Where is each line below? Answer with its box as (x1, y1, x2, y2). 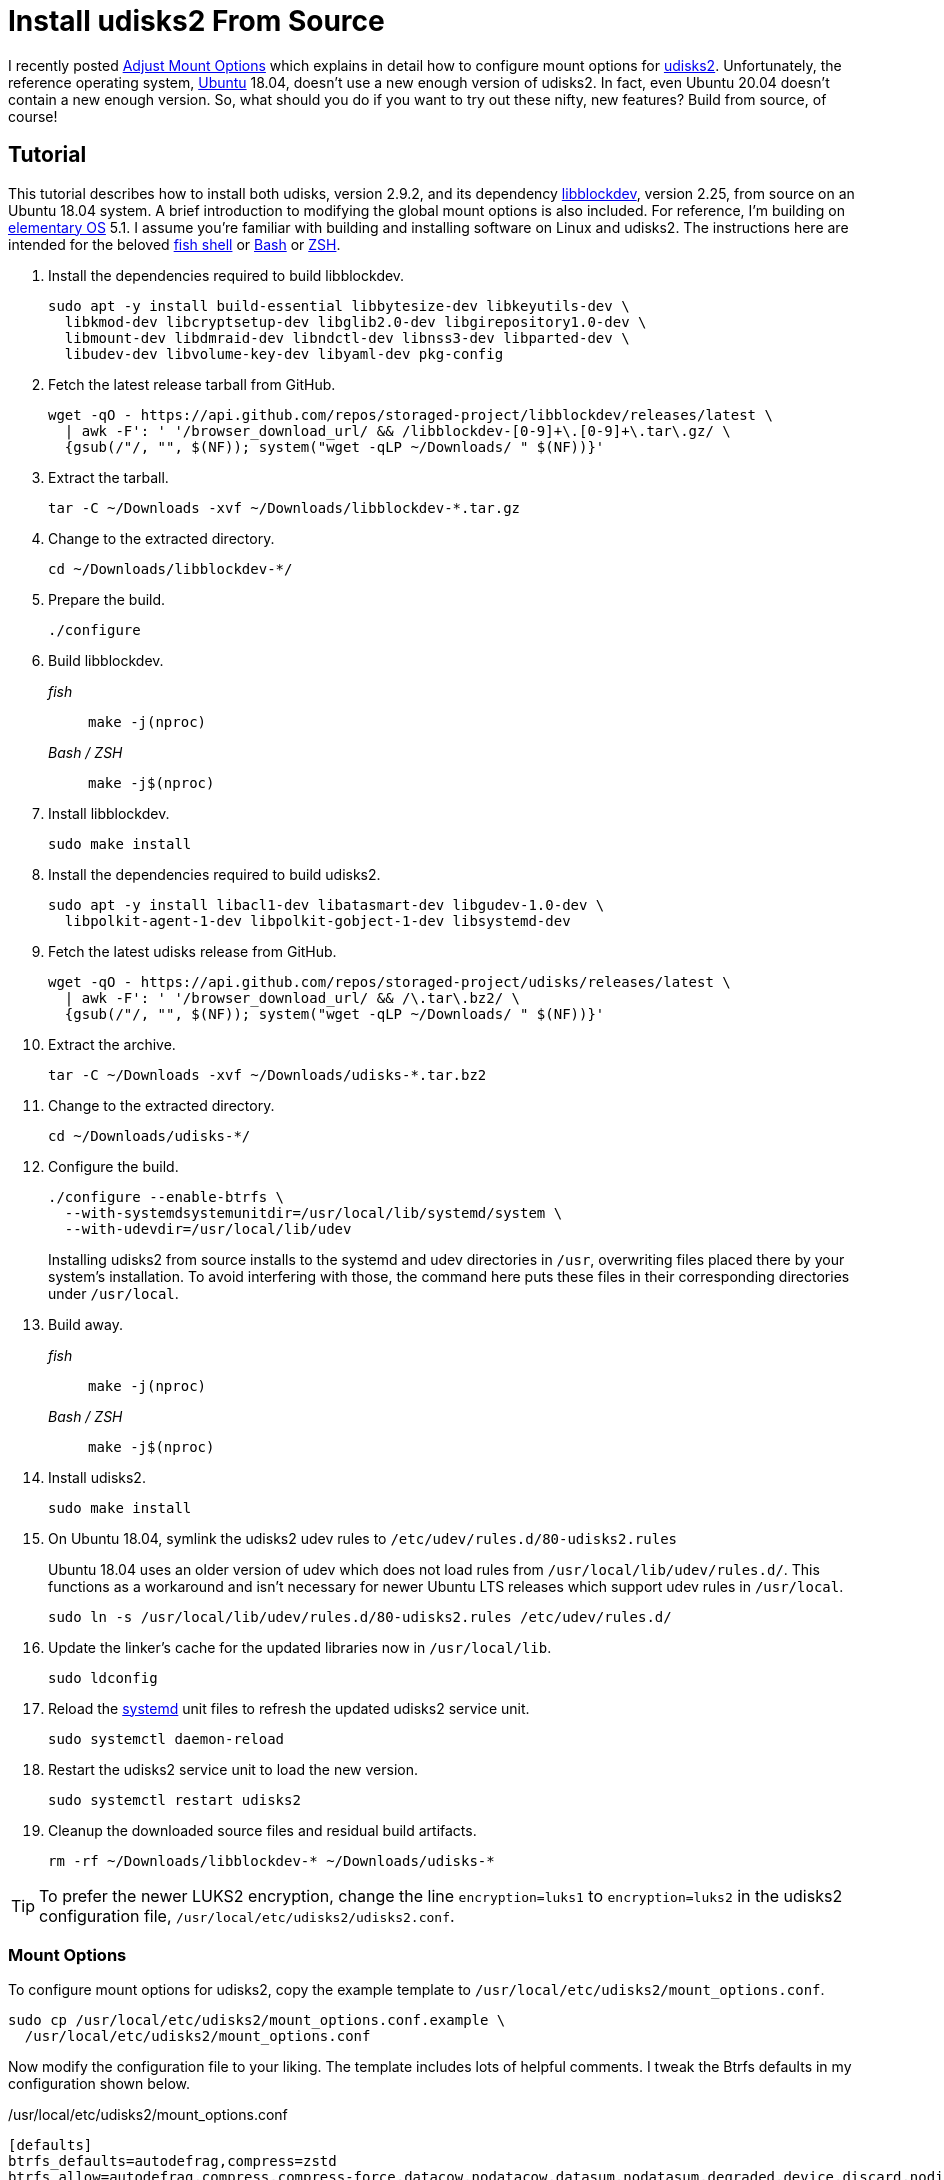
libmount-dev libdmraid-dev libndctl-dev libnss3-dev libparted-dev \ (64, 329, 630, 346)
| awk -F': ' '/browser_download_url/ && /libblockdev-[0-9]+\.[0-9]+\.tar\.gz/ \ (64, 422, 731, 439)
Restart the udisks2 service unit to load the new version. (48, 1760, 418, 1778)
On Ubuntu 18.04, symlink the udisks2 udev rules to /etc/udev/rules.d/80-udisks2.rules (48, 1529, 678, 1547)
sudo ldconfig (48, 1669, 158, 1686)
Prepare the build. (48, 590, 166, 608)
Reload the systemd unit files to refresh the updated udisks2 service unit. (48, 1699, 530, 1717)
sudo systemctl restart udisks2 (48, 1791, 301, 1808)
